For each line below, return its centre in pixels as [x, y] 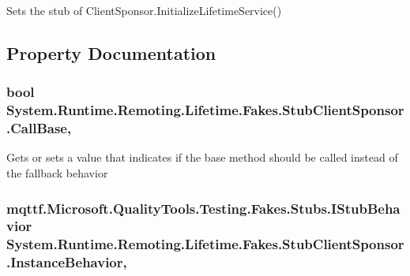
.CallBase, [39, 128]
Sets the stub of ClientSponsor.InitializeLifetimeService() [144, 10]
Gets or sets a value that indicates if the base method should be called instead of [202, 157]
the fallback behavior [57, 173]
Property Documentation [111, 52]
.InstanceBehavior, [67, 262]
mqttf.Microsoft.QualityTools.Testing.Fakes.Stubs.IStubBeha [203, 208]
